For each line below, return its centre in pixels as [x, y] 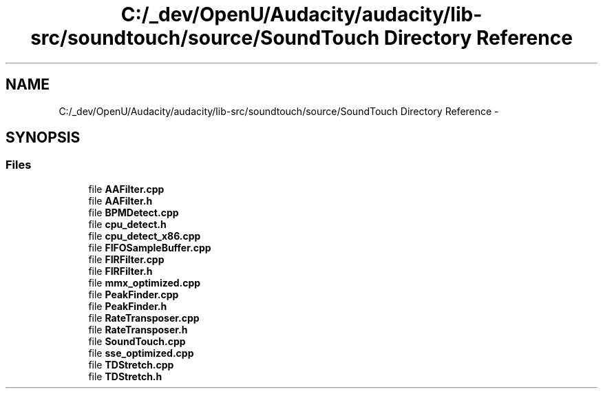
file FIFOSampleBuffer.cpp [150, 247]
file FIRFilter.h [120, 271]
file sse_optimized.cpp [141, 353]
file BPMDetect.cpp [134, 212]
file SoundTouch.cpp [137, 341]
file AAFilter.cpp [126, 189]
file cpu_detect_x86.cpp [145, 236]
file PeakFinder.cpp [134, 294]
